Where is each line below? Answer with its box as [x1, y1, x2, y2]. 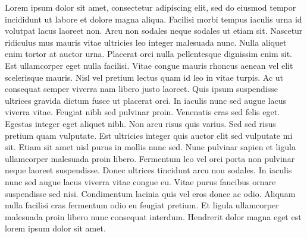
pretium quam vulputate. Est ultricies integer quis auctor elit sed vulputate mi [5, 129, 293, 141]
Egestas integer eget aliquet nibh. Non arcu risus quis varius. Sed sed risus [5, 117, 276, 129]
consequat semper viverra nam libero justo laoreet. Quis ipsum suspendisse [5, 82, 278, 95]
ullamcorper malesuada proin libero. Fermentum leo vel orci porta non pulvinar [5, 152, 295, 164]
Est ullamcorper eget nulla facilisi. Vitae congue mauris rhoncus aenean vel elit [5, 59, 293, 71]
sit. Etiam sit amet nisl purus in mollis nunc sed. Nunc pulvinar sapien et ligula [5, 141, 296, 153]
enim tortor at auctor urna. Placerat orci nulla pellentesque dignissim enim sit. [5, 47, 292, 60]
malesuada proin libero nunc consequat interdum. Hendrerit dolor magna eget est [5, 210, 302, 223]
